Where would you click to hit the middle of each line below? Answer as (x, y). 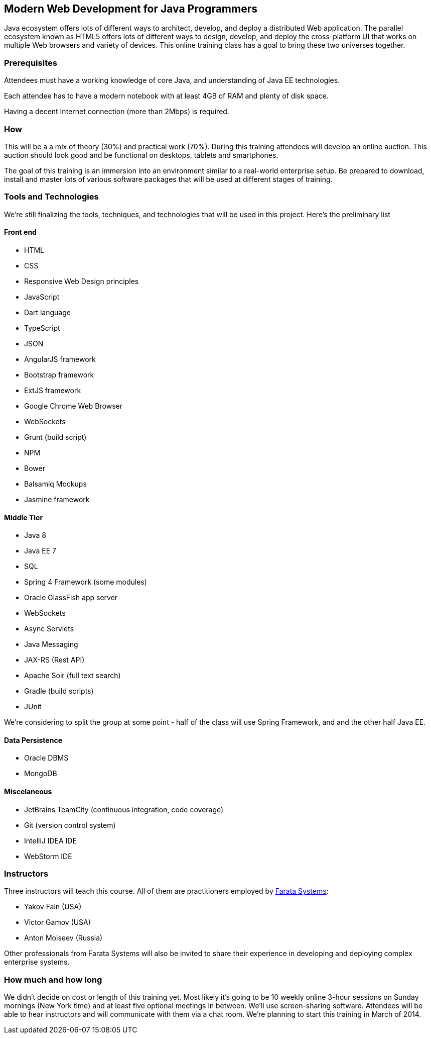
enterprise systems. (37, 962)
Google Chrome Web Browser (73, 406)
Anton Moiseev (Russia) (63, 938)
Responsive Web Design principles (82, 281)
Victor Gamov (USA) (57, 922)
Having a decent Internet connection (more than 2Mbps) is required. (117, 112)
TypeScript (42, 328)
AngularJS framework (60, 359)
